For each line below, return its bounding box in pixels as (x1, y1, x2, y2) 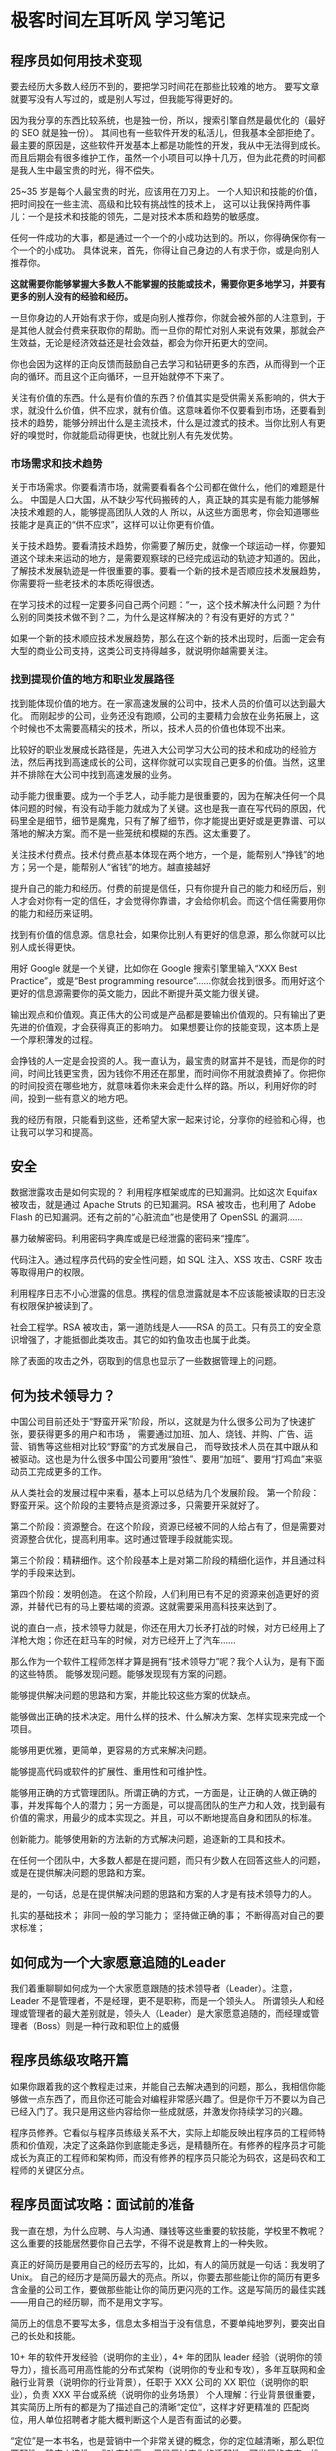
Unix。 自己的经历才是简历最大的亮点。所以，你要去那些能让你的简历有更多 (10, 2271, 321, 2283)
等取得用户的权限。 (10, 1266, 90, 1278)
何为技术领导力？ (10, 1387, 116, 1404)
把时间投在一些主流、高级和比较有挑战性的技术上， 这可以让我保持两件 (10, 198, 302, 210)
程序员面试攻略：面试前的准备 (10, 2196, 195, 2213)
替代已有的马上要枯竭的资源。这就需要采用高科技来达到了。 (36, 1601, 282, 1613)
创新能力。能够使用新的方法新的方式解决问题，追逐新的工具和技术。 (10, 1833, 291, 1845)
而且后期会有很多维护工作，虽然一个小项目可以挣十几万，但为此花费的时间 (10, 152, 317, 163)
